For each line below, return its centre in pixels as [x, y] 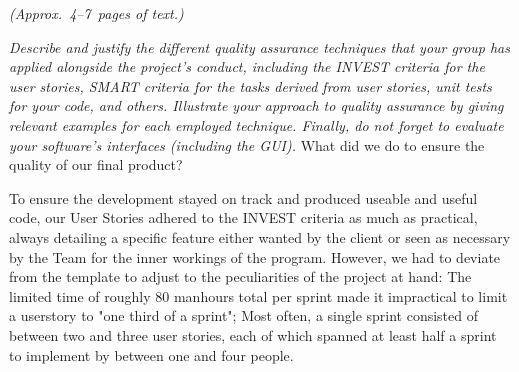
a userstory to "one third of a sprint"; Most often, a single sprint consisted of [244, 315]
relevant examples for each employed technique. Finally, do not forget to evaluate [256, 124]
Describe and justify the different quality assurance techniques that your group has [260, 46]
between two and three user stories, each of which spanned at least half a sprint [253, 334]
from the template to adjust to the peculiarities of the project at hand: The [240, 276]
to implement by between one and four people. [151, 354]
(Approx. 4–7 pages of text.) [96, 13]
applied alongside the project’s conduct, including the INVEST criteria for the [247, 66]
